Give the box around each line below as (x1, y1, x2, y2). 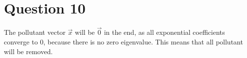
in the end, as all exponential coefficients (104, 27, 225, 37)
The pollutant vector (4, 27, 66, 37)
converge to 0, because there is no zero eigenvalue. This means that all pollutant (4, 36, 243, 46)
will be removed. (4, 46, 53, 56)
